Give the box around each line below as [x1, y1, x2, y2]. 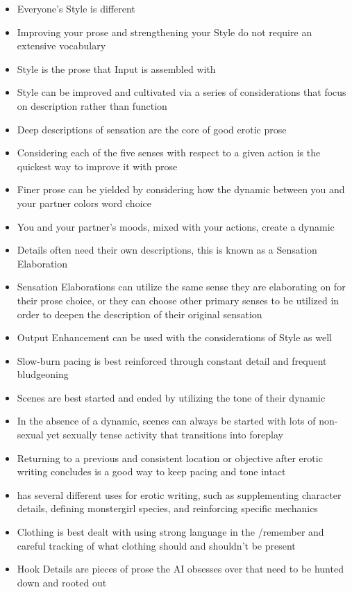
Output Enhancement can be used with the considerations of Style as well [17, 330, 333, 345]
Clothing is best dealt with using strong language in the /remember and [17, 525, 324, 539]
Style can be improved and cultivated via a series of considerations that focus [17, 85, 346, 99]
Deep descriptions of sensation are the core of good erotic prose [17, 122, 287, 136]
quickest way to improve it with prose [17, 158, 178, 173]
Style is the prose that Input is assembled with [17, 61, 216, 76]
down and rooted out [17, 575, 107, 589]
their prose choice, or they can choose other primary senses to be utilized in [17, 293, 340, 307]
